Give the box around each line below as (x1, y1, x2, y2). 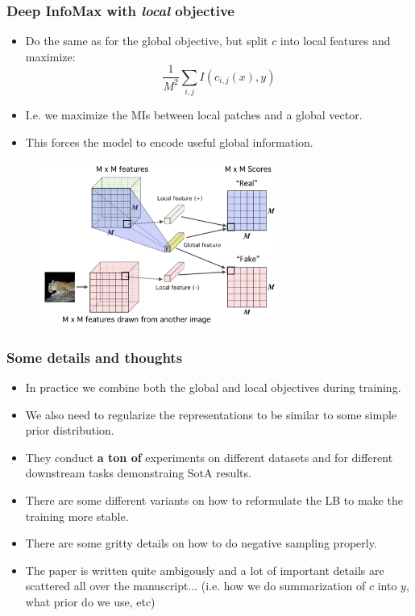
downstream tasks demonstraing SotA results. (25, 464, 251, 481)
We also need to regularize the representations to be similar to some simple (25, 406, 397, 422)
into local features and (280, 32, 391, 49)
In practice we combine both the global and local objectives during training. (25, 378, 401, 395)
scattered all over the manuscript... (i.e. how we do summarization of (25, 577, 366, 594)
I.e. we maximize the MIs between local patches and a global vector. (25, 106, 363, 123)
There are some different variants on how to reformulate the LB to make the (25, 491, 403, 508)
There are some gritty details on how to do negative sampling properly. (25, 535, 377, 551)
